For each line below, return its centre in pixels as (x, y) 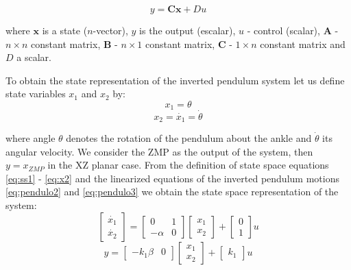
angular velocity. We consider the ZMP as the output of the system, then (159, 151)
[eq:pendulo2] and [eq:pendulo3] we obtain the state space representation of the (172, 192)
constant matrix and (303, 44)
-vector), (110, 30)
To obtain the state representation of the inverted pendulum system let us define (175, 80)
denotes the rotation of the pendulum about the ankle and (189, 138)
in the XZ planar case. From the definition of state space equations (188, 165)
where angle (31, 138)
